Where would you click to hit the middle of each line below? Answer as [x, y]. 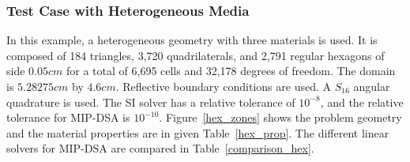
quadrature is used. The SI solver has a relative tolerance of [151, 102]
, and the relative [362, 102]
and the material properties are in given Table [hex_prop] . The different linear [198, 132]
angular [372, 86]
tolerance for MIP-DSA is [68, 117]
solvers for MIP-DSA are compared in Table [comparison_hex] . [160, 148]
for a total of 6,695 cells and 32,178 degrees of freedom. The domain [231, 71]
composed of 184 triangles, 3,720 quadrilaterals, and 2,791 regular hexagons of [196, 55]
